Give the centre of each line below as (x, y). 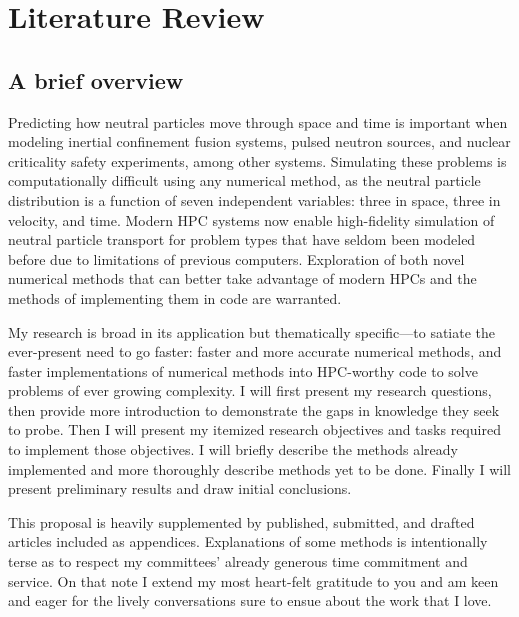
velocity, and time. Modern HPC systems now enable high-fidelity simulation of (251, 219)
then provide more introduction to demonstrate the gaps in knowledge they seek (254, 409)
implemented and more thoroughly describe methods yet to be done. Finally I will (259, 468)
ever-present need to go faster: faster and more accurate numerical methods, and (255, 351)
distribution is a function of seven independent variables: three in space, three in (254, 199)
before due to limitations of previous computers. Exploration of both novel (236, 258)
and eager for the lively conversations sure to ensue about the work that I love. (250, 600)
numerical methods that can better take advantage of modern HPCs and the (242, 278)
